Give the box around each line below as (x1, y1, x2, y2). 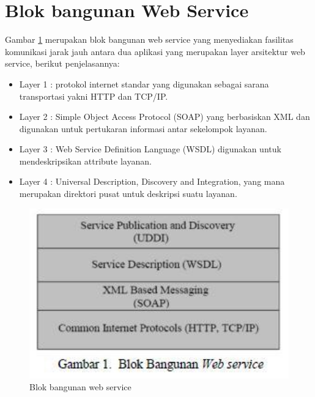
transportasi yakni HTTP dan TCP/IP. (19, 89, 168, 102)
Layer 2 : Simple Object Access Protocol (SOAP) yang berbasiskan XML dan (19, 110, 310, 123)
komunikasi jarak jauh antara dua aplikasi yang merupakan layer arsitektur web (5, 45, 305, 58)
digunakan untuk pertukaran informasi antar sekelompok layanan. (19, 122, 267, 135)
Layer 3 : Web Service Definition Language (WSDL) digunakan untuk (19, 143, 281, 155)
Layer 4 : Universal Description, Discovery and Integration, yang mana (19, 175, 285, 188)
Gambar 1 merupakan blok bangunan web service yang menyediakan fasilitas (5, 33, 294, 46)
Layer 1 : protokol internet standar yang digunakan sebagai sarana (19, 77, 269, 90)
